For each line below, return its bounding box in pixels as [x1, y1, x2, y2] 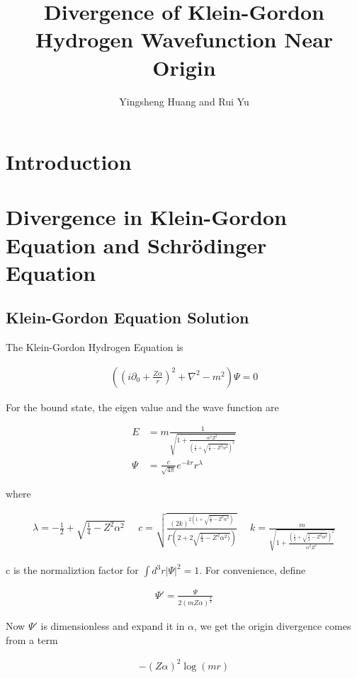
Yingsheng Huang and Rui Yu [119, 93, 249, 108]
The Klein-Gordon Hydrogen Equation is [6, 340, 183, 355]
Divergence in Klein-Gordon [6, 202, 287, 231]
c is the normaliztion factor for [6, 563, 139, 578]
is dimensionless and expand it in [40, 619, 185, 633]
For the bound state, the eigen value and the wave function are [6, 399, 279, 414]
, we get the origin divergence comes [194, 619, 351, 633]
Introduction [6, 147, 132, 176]
